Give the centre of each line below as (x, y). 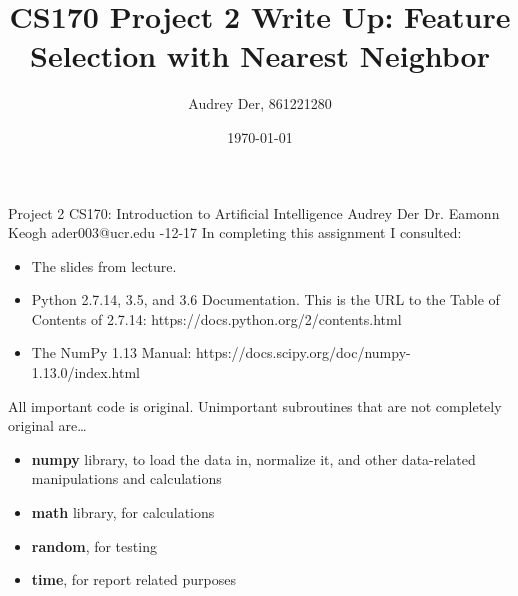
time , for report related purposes (133, 579)
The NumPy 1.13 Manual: (111, 352)
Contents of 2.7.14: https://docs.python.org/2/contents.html (216, 318)
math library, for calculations (123, 512)
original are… (47, 425)
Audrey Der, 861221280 (260, 103)
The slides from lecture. (104, 265)
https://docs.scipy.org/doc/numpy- (303, 352)
